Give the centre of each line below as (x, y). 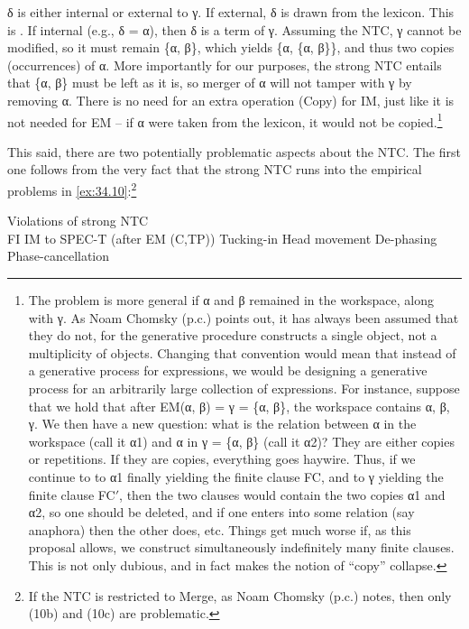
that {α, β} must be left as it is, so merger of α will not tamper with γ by (210, 83)
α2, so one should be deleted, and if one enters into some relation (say (221, 512)
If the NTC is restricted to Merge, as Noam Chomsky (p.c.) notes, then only (240, 595)
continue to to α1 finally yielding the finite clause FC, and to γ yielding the (236, 476)
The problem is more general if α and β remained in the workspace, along (231, 300)
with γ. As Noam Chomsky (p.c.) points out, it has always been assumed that (244, 317)
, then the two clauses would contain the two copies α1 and (282, 494)
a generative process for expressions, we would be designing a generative (228, 370)
